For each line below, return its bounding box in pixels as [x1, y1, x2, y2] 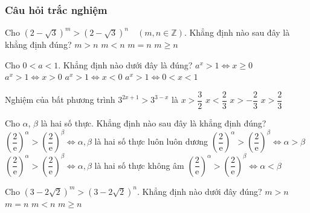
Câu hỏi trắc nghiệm [5, 2, 108, 17]
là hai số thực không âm [94, 159, 184, 171]
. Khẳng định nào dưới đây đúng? [137, 185, 262, 197]
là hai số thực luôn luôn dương [94, 135, 208, 148]
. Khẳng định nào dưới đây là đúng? [58, 58, 193, 71]
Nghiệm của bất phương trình [5, 93, 115, 106]
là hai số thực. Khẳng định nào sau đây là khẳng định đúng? [40, 117, 266, 129]
